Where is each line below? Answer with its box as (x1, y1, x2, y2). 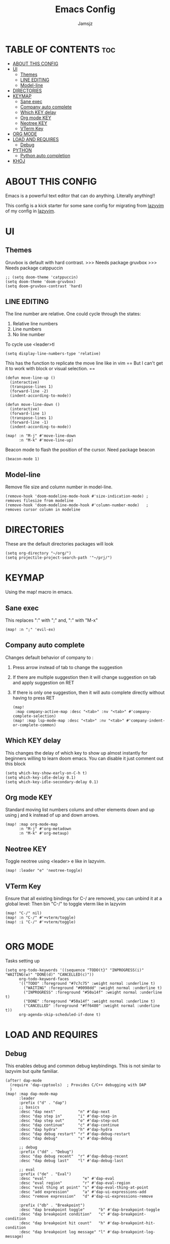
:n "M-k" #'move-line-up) (18, 438, 74, 443)
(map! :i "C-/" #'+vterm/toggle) (5, 920, 76, 925)
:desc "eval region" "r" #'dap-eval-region (18, 1180, 130, 1185)
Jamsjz (78, 20, 93, 26)
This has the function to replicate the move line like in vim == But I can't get (5, 360, 163, 366)
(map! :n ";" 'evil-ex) (5, 627, 56, 632)
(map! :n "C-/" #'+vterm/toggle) (5, 915, 76, 920)
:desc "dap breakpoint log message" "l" (18, 1229, 106, 1234)
